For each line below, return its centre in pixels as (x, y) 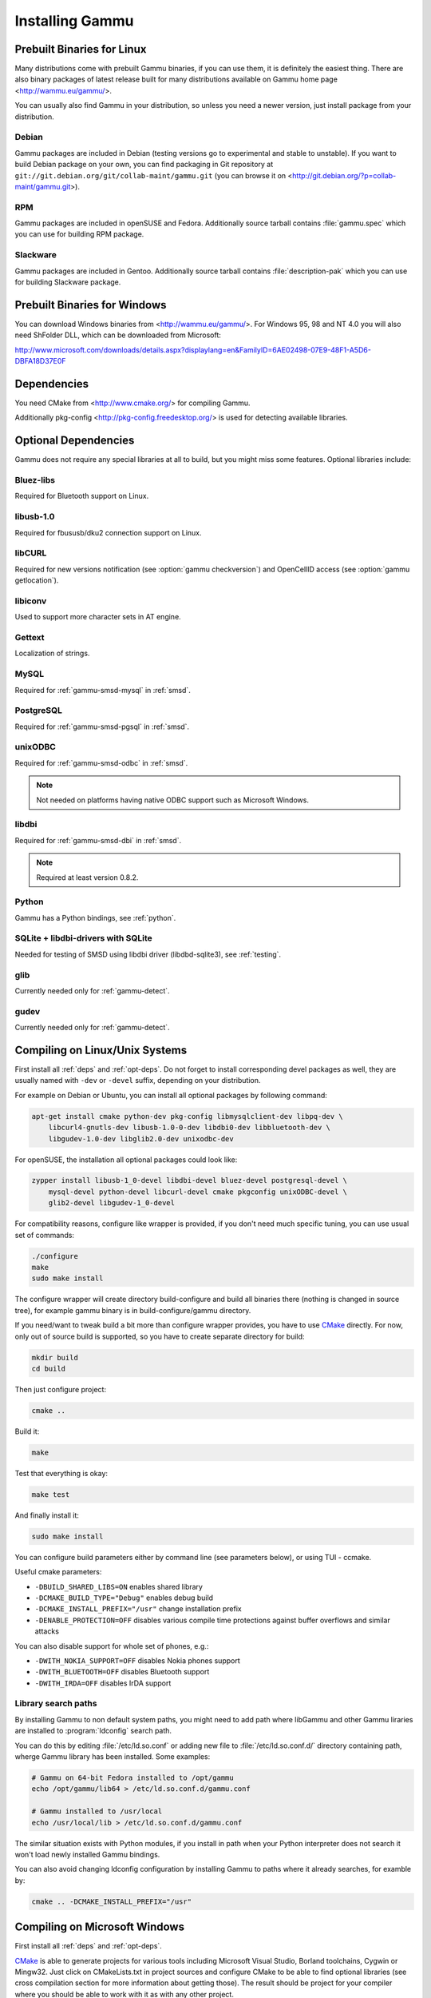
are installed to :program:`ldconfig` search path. (93, 1731)
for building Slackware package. (68, 282)
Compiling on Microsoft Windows (100, 1927)
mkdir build (55, 1357)
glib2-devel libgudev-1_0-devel (112, 1203)
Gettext (30, 637)
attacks (47, 1631)
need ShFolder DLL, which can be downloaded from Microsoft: (118, 335)
